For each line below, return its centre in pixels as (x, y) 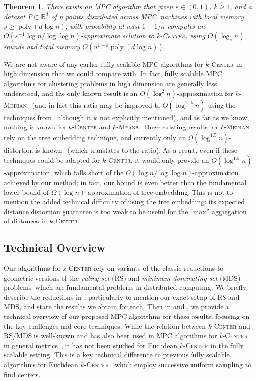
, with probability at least (102, 26)
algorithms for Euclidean (41, 365)
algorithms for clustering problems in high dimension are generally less (111, 83)
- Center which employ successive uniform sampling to (168, 365)
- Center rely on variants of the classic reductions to (145, 268)
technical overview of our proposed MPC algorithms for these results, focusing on (127, 316)
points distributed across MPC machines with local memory (155, 16)
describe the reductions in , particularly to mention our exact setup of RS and (122, 297)
